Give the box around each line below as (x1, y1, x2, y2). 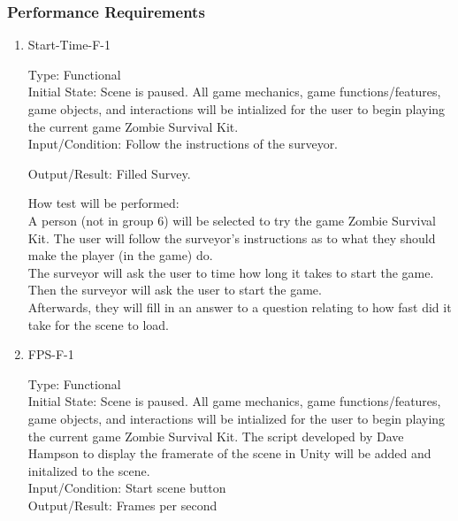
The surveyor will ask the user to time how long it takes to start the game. (27, 263, 434, 281)
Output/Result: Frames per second (27, 495, 218, 514)
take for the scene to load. (27, 315, 169, 333)
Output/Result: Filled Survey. (27, 164, 191, 182)
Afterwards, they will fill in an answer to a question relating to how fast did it (27, 297, 452, 316)
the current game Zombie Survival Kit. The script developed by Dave (27, 426, 404, 445)
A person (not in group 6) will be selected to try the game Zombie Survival (27, 211, 436, 229)
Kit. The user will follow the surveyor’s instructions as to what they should (27, 228, 436, 247)
